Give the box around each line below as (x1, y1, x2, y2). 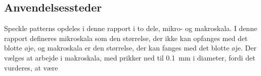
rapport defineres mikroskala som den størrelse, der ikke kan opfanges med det (4, 32, 248, 43)
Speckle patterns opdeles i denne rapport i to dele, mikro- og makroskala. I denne (4, 23, 257, 33)
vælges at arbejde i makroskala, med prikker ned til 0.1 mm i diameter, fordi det (4, 52, 255, 62)
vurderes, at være (4, 62, 58, 72)
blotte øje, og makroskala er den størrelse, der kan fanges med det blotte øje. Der (4, 42, 256, 53)
